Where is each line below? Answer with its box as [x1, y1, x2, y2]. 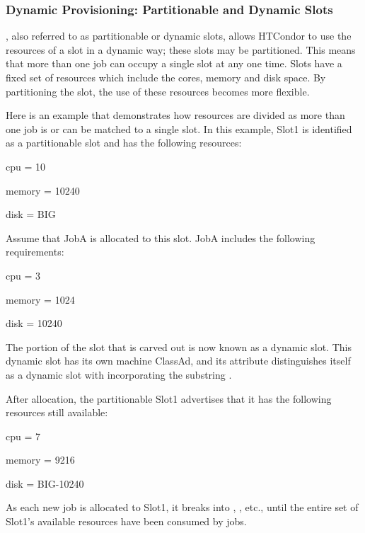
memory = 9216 [6, 452, 75, 467]
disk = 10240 [6, 316, 62, 331]
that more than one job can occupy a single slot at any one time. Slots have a [6, 56, 342, 71]
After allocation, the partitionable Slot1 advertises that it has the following [6, 391, 332, 406]
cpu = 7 [6, 428, 40, 443]
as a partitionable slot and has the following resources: [6, 135, 242, 150]
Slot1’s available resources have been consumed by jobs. [6, 514, 247, 529]
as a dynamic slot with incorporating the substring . [6, 367, 232, 382]
